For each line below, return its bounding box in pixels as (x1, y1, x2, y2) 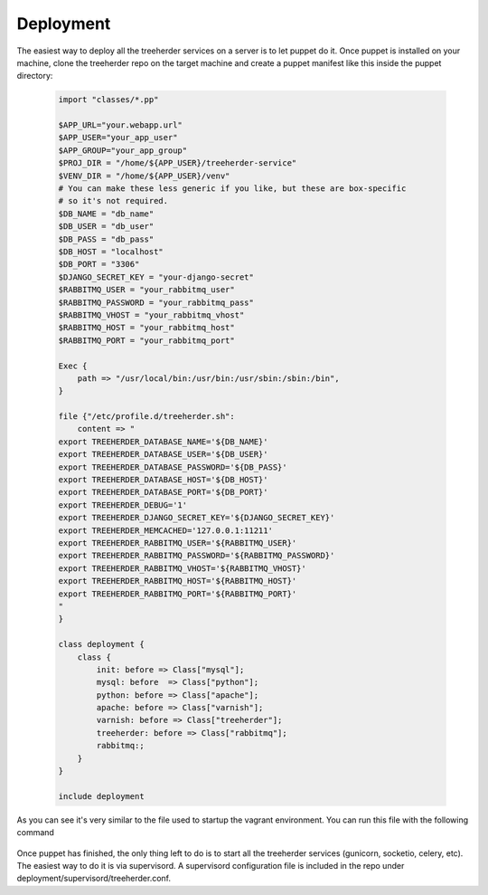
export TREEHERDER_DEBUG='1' (58, 500, 188, 510)
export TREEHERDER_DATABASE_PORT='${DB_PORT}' (58, 487, 268, 498)
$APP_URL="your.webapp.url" (58, 120, 183, 130)
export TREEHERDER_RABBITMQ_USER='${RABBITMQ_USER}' (58, 538, 297, 547)
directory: (16, 71, 53, 81)
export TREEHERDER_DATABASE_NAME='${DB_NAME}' (58, 436, 268, 447)
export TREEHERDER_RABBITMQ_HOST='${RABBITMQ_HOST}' (58, 576, 297, 586)
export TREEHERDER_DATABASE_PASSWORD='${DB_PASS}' (58, 462, 288, 472)
